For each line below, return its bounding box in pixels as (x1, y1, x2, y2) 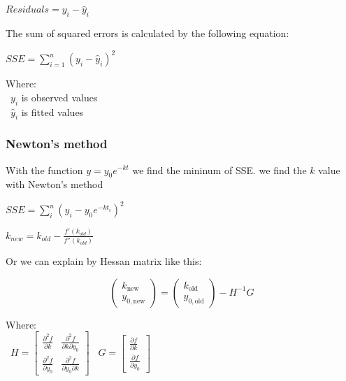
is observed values (21, 89, 98, 104)
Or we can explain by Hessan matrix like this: (6, 254, 202, 268)
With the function (6, 162, 83, 177)
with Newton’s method (6, 177, 103, 192)
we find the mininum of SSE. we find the (132, 162, 307, 177)
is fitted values (21, 104, 84, 119)
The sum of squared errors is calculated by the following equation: (6, 26, 289, 41)
